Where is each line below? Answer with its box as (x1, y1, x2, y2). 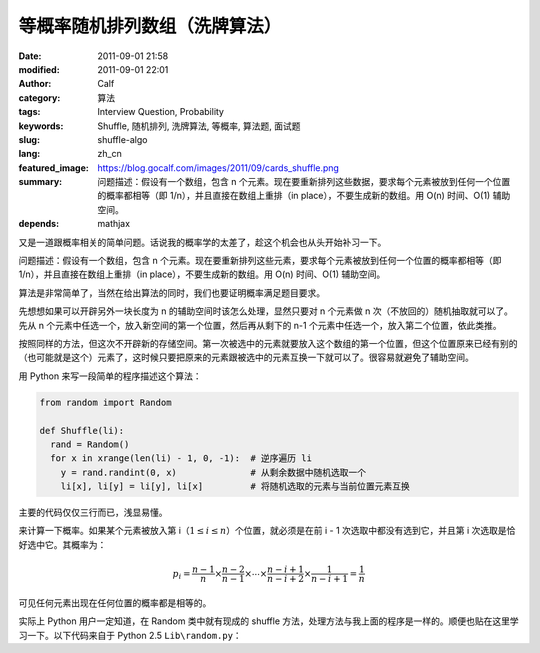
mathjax (97, 218, 130, 230)
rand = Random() (50, 438, 130, 450)
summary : (18, 176, 63, 188)
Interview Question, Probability (97, 106, 225, 118)
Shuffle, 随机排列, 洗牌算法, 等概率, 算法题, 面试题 (97, 120, 301, 132)
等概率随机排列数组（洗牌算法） (18, 15, 282, 37)
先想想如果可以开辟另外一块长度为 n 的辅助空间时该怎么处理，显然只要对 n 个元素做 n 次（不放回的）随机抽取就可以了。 (18, 305, 514, 317)
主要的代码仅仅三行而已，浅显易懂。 (18, 506, 168, 519)
